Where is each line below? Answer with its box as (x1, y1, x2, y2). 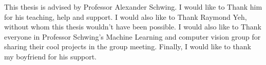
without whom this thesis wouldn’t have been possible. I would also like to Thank (4, 21, 261, 32)
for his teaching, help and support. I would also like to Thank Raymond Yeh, (4, 11, 247, 22)
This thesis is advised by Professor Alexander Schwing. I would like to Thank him (4, 2, 262, 12)
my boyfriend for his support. (4, 51, 97, 61)
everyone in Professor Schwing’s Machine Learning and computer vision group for (4, 31, 261, 42)
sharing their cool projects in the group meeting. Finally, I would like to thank (4, 41, 251, 52)
